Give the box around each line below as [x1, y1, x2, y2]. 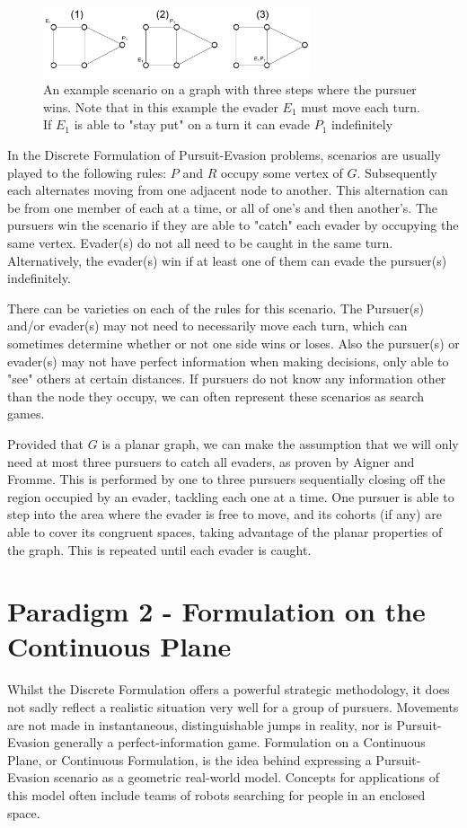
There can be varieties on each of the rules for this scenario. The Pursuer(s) [7, 298, 425, 317]
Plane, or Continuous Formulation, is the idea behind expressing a [7, 750, 372, 769]
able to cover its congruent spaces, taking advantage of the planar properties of [7, 522, 443, 541]
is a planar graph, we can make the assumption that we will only [101, 434, 459, 453]
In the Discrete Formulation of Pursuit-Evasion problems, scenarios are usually [7, 145, 442, 164]
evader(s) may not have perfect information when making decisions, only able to [7, 351, 449, 370]
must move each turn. [301, 97, 420, 116]
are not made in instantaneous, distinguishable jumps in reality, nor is [7, 715, 392, 734]
